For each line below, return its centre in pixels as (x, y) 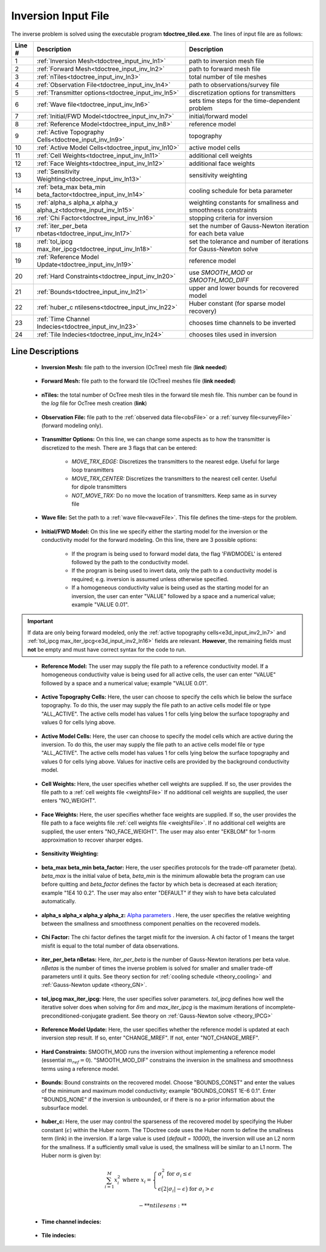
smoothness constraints (223, 210)
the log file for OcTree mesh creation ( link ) (94, 403)
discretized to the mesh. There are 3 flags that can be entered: (119, 447)
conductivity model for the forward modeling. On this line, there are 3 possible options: (149, 540)
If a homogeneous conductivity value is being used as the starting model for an (170, 588)
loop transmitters (93, 470)
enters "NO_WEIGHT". (69, 801)
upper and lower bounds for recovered (244, 288)
